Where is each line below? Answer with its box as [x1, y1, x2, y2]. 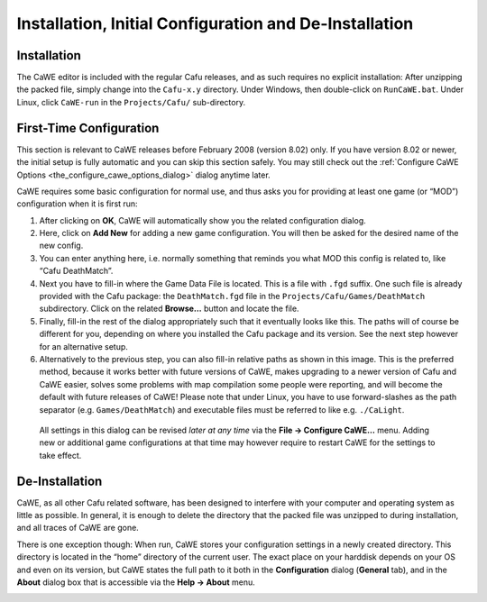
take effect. [39, 450, 82, 461]
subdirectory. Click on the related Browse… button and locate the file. [39, 303, 299, 315]
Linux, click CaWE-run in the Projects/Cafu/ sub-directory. [16, 96, 246, 107]
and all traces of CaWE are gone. [16, 523, 139, 534]
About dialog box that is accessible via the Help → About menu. [16, 577, 256, 588]
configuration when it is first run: [16, 198, 139, 209]
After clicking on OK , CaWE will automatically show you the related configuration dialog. [39, 214, 367, 225]
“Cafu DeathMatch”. [39, 266, 114, 277]
